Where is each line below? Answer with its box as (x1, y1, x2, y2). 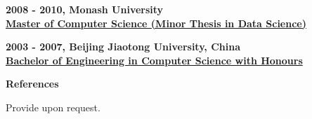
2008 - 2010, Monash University (6, 2, 164, 16)
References (6, 76, 59, 91)
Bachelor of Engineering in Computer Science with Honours (6, 52, 303, 67)
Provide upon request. (6, 99, 100, 114)
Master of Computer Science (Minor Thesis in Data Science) (6, 15, 306, 30)
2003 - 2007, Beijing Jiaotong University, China (6, 39, 240, 54)
